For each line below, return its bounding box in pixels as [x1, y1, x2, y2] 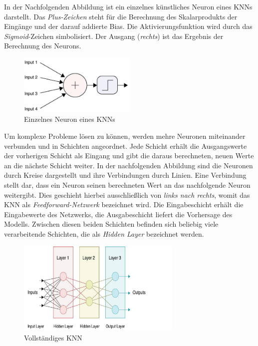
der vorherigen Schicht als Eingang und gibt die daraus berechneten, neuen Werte [4, 150, 254, 161]
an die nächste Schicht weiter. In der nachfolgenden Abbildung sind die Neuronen [4, 160, 253, 170]
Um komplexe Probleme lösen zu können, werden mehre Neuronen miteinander [4, 131, 246, 141]
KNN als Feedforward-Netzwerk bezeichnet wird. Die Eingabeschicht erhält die [4, 199, 244, 210]
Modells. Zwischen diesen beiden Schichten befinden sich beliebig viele [4, 219, 219, 229]
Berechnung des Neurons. [4, 40, 81, 51]
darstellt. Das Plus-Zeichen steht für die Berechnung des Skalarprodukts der [4, 11, 238, 21]
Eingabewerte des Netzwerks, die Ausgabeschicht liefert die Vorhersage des [4, 209, 233, 219]
